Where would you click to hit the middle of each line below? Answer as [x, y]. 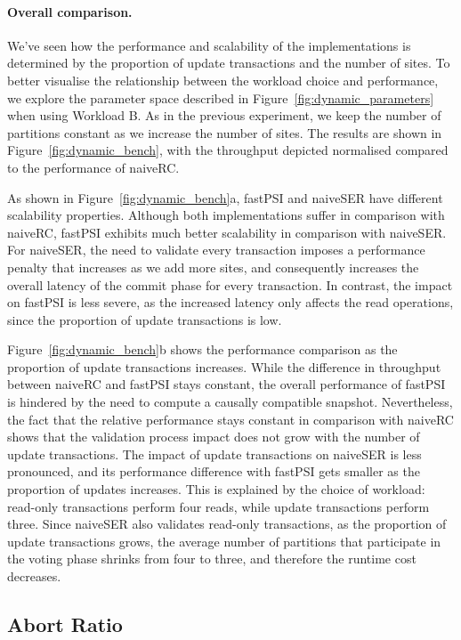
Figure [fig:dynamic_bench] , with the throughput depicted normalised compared [228, 150]
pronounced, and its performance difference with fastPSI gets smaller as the [214, 471]
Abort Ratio [65, 624]
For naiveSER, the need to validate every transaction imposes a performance [216, 250]
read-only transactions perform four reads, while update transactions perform [218, 506]
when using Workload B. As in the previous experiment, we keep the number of [224, 115]
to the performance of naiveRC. [93, 167]
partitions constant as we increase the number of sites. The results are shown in [225, 132]
